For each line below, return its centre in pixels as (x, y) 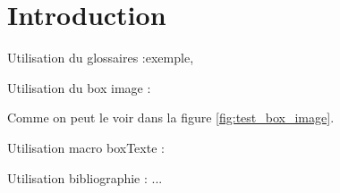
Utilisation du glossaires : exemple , (101, 58)
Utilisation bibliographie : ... (85, 177)
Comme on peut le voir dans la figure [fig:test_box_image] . (171, 117)
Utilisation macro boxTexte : (86, 147)
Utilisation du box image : (79, 87)
